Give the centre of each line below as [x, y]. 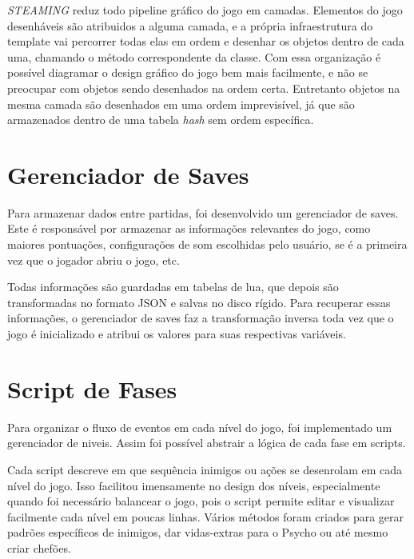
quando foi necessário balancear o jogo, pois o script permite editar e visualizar [201, 501]
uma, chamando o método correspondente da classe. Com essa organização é [194, 56]
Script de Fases [92, 388]
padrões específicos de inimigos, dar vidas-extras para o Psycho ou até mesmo [198, 532]
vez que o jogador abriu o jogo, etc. [94, 260]
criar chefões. [39, 547]
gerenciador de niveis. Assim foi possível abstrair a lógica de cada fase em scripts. [207, 443]
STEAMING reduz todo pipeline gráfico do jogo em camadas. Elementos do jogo [205, 10]
